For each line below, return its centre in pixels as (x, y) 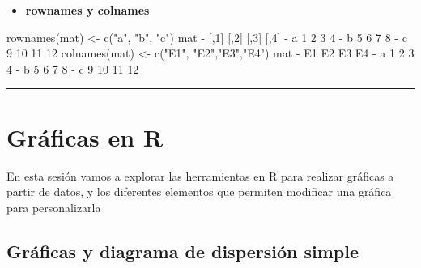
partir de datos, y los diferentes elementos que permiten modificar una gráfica (199, 191)
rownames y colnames (87, 10)
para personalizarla (54, 207)
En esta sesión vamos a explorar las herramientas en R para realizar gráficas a (200, 175)
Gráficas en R (85, 136)
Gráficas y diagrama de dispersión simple (183, 251)
